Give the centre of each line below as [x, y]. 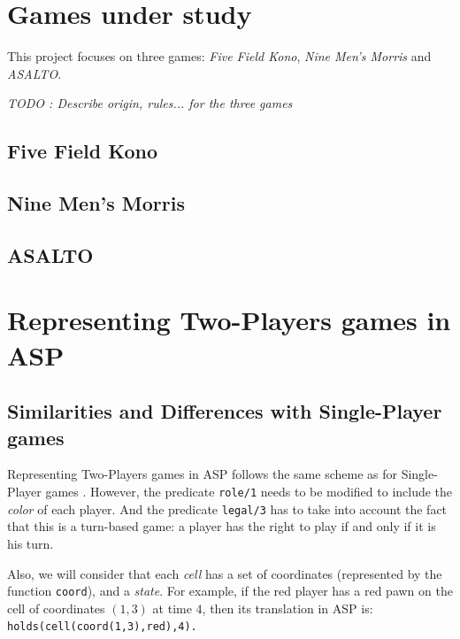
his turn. [31, 543]
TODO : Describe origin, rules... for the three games [150, 103]
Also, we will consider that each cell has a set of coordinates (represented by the [225, 573]
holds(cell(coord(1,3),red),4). [102, 627]
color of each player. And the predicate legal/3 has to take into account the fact [227, 508]
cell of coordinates [56, 608]
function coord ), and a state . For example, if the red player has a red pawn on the [230, 591]
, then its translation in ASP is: [287, 608]
